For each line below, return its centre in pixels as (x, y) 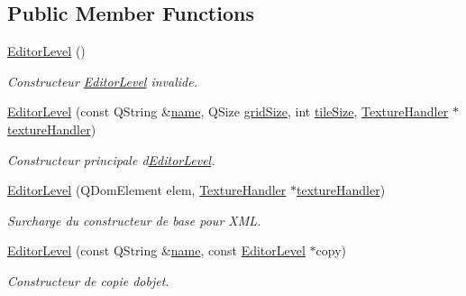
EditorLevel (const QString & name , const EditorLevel (156, 250)
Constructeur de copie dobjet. (88, 280)
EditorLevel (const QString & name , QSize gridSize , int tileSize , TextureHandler (228, 111)
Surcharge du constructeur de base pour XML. (134, 220)
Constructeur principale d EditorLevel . (111, 159)
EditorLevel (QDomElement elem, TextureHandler (147, 190)
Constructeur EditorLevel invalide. (102, 81)
